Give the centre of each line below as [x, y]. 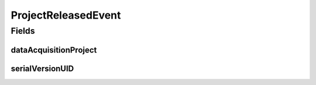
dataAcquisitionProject [54, 50]
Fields [23, 31]
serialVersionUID [42, 68]
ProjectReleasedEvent [66, 15]
